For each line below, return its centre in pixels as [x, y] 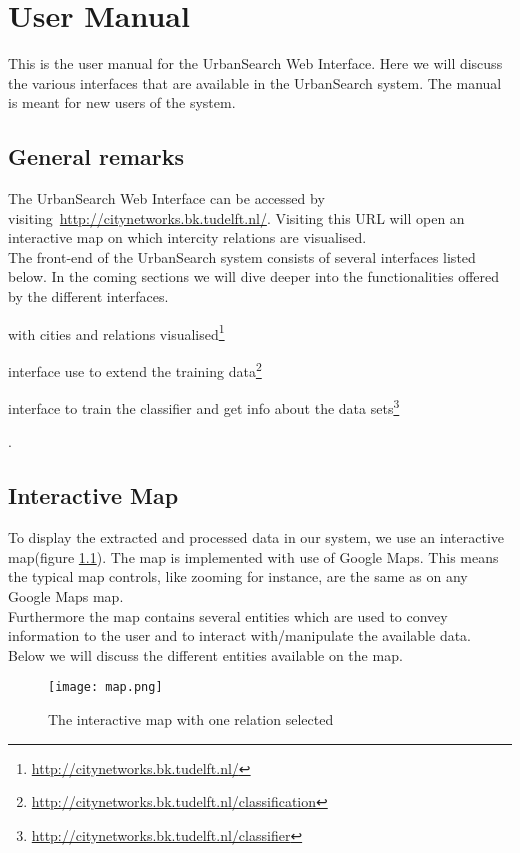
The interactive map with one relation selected [191, 719]
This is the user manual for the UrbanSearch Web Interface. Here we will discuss [255, 63]
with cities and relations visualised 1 [116, 332]
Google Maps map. [66, 596]
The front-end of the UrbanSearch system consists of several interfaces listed [242, 256]
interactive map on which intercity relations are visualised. [187, 237]
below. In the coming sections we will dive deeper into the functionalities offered [254, 276]
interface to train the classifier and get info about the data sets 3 [204, 406]
